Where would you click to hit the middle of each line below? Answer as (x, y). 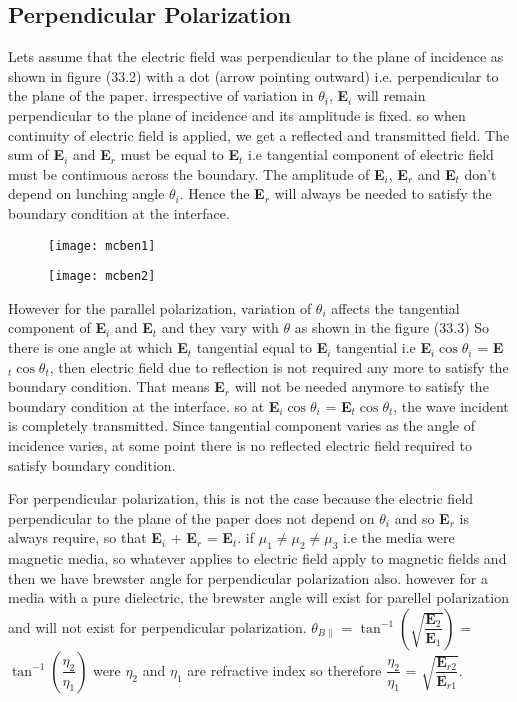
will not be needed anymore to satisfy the (361, 386)
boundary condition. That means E (116, 386)
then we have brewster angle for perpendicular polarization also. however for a (248, 577)
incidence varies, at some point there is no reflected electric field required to (240, 445)
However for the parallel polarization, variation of (160, 307)
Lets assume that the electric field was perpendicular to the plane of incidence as (256, 56)
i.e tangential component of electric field (371, 154)
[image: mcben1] (102, 245)
